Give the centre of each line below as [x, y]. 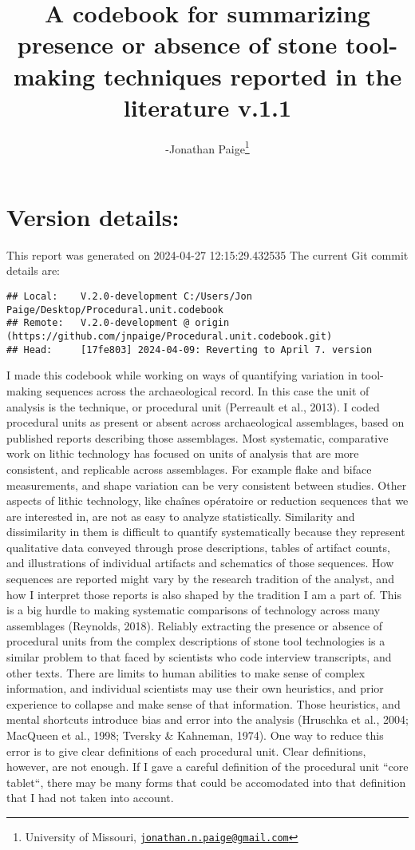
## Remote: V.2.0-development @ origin [118, 323]
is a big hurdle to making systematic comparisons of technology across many [194, 610]
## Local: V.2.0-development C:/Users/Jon [129, 297]
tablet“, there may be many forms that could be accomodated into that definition [206, 782]
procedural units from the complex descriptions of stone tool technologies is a [196, 641]
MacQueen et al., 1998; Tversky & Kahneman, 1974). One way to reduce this [195, 735]
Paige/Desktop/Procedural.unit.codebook [115, 310]
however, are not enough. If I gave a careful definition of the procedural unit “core [207, 767]
